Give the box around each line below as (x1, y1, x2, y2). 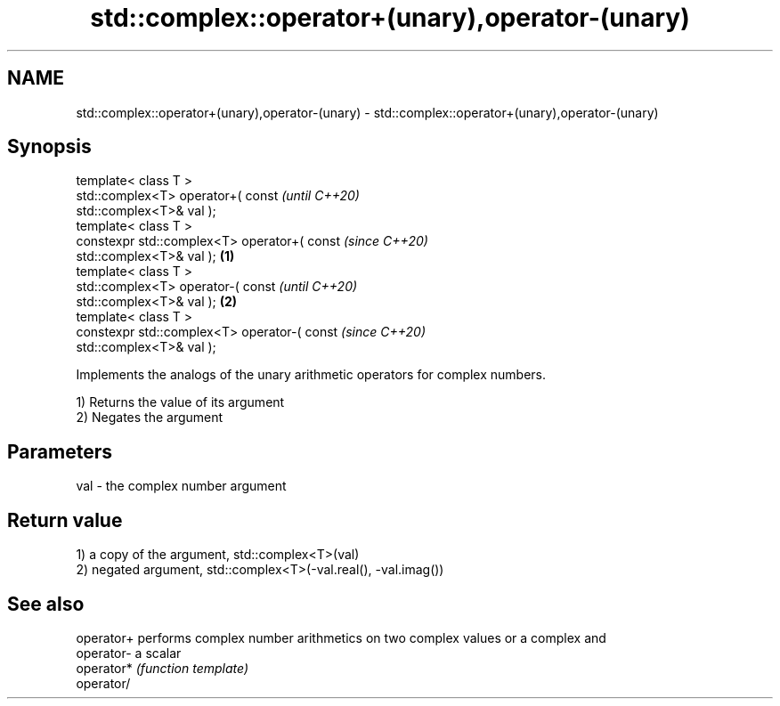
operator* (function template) (76, 660, 249, 676)
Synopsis (7, 135, 92, 158)
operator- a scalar (76, 645, 182, 661)
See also (7, 592, 85, 615)
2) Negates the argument (76, 410, 223, 426)
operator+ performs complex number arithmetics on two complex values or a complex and (76, 629, 606, 645)
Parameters (7, 440, 112, 463)
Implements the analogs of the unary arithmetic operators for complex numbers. (76, 367, 547, 383)
